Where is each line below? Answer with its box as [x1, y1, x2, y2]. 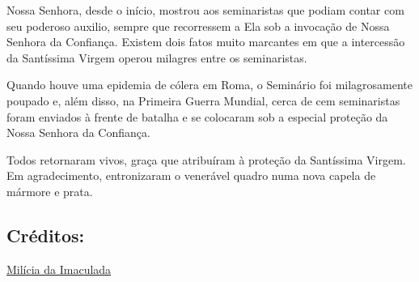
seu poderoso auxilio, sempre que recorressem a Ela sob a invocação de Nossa [6, 17, 390, 34]
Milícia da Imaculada [6, 260, 112, 277]
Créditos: [6, 222, 85, 247]
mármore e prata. [6, 182, 93, 199]
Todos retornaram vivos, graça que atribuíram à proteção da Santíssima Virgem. [6, 151, 406, 168]
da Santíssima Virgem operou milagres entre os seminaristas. [6, 49, 307, 66]
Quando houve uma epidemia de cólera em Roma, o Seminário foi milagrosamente [6, 76, 413, 93]
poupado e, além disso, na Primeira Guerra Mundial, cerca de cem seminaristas [6, 92, 400, 109]
